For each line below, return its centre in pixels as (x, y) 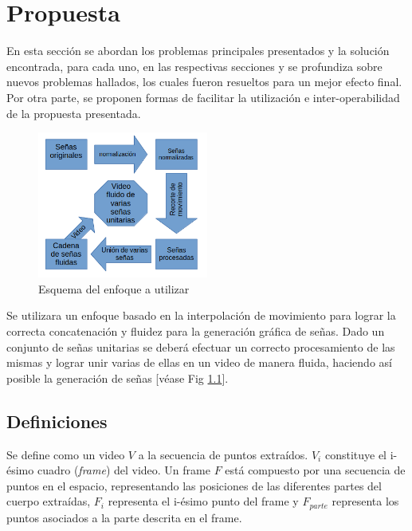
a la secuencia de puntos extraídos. (223, 454)
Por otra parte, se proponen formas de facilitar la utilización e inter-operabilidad (203, 97)
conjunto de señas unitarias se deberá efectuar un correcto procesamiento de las (201, 346)
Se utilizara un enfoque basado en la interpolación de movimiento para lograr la (201, 315)
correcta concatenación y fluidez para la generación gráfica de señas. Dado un (196, 330)
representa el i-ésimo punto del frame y (203, 501)
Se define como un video (66, 454)
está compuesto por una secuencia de (315, 470)
